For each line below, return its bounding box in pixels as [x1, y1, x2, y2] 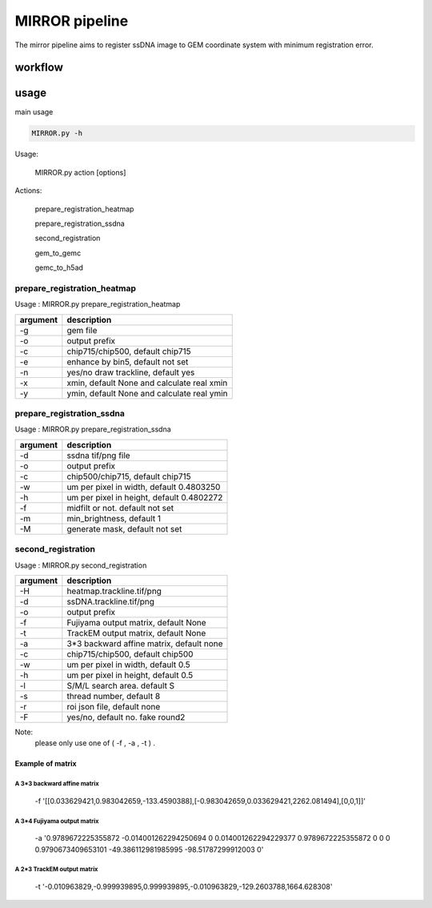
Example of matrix [14, 759, 77, 769]
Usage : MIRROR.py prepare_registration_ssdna [14, 424, 171, 434]
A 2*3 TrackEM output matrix [14, 866, 98, 874]
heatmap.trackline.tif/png [66, 585, 162, 597]
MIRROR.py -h [31, 129, 83, 138]
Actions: [14, 186, 42, 195]
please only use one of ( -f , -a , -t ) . [34, 738, 156, 748]
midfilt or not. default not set [66, 502, 174, 513]
